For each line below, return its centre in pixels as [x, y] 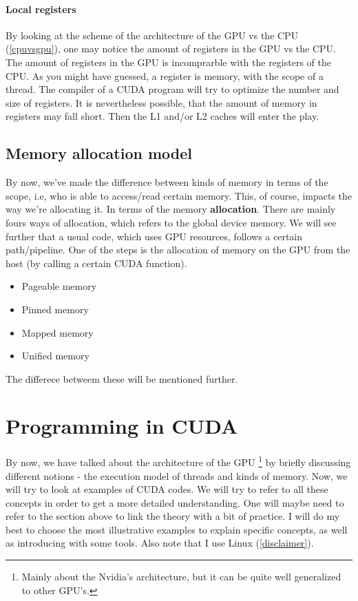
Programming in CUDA [122, 426]
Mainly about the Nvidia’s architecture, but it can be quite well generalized [181, 577]
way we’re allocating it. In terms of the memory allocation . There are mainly [171, 209]
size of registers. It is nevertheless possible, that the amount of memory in [161, 102]
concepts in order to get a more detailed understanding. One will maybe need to [175, 502]
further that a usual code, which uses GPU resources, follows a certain [154, 236]
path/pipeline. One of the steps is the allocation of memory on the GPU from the [178, 250]
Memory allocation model [99, 153]
